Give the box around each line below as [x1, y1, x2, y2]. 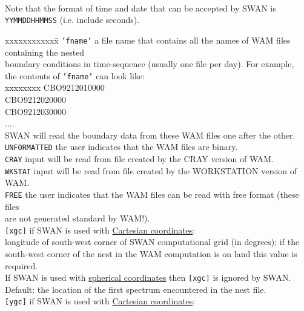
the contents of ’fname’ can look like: [5, 69, 145, 82]
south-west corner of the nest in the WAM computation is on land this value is [5, 247, 297, 260]
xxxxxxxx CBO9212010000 [5, 81, 105, 94]
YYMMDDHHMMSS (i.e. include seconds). [5, 13, 140, 26]
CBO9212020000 [5, 93, 66, 105]
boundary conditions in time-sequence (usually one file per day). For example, [5, 57, 294, 70]
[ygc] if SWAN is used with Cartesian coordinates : [5, 295, 196, 307]
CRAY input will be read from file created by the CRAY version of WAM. [5, 152, 274, 165]
